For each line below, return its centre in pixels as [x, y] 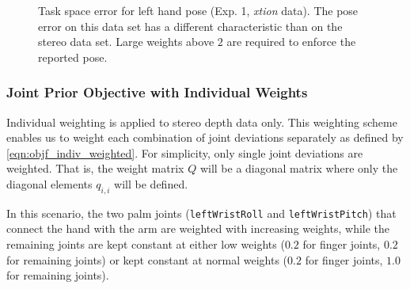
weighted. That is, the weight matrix [95, 168]
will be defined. [151, 183]
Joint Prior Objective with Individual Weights [157, 92]
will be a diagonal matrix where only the [299, 168]
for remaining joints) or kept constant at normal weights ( [147, 259]
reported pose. [73, 57]
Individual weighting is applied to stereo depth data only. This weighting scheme [202, 122]
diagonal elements [49, 183]
